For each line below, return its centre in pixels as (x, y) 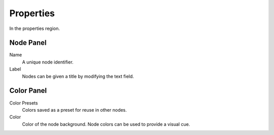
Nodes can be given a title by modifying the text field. (78, 76)
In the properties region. (35, 28)
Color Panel (28, 91)
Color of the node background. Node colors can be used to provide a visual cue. (106, 124)
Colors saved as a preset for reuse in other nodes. (74, 110)
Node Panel (28, 43)
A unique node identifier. (48, 62)
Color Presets (24, 103)
